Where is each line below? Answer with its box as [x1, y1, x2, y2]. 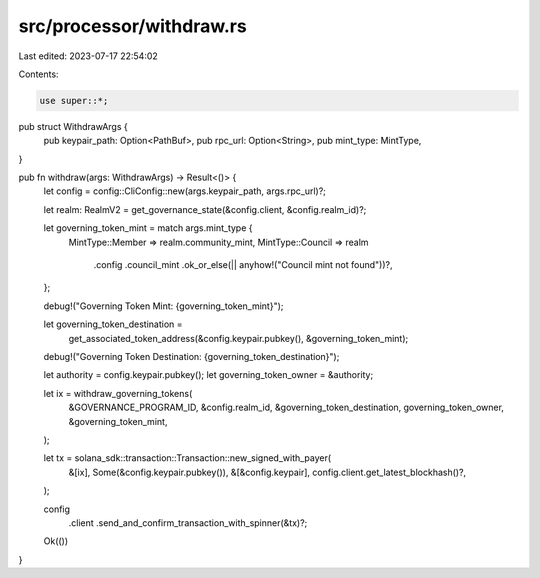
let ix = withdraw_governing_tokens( [43, 387, 193, 399]
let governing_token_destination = [43, 318, 184, 330]
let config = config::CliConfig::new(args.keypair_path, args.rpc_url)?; [43, 185, 327, 197]
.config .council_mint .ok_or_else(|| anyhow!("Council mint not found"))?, [93, 259, 393, 271]
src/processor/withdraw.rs [18, 15, 247, 37]
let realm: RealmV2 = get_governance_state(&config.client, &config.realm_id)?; [43, 203, 367, 215]
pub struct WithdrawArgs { [18, 120, 129, 132]
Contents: [18, 68, 59, 80]
